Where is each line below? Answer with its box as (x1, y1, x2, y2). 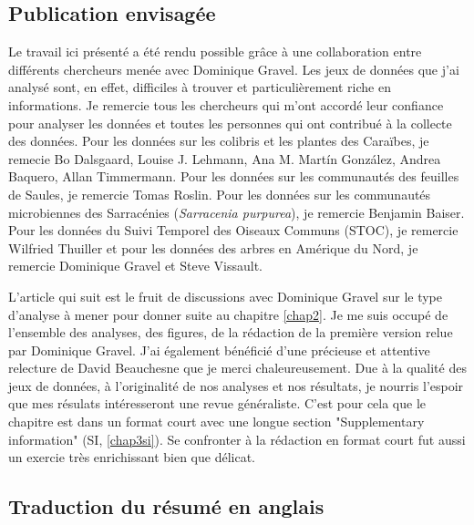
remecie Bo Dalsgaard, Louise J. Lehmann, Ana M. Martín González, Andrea (8, 149, 441, 168)
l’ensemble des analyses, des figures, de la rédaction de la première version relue (8, 323, 453, 342)
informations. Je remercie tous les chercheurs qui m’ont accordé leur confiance (8, 95, 444, 114)
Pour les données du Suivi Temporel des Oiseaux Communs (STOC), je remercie (8, 221, 459, 240)
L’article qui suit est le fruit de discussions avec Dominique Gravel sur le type (8, 286, 442, 305)
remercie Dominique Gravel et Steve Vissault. (8, 256, 263, 275)
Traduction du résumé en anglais (8, 492, 325, 520)
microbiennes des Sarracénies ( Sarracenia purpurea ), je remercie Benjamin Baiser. (8, 202, 465, 221)
